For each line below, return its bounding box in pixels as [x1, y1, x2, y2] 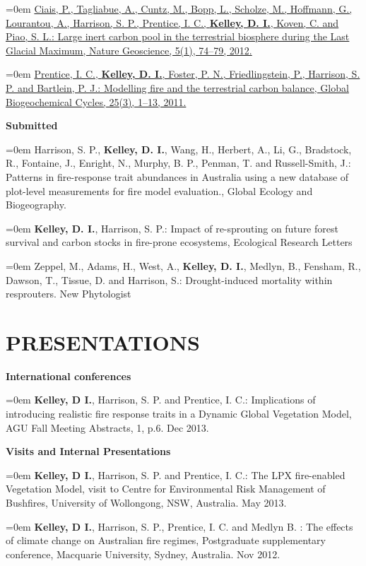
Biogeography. [6, 197, 66, 212]
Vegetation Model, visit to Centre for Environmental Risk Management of [6, 481, 326, 496]
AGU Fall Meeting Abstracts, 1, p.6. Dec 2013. [6, 420, 209, 435]
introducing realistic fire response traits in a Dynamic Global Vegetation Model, [6, 406, 352, 420]
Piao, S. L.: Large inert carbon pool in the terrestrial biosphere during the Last [6, 29, 350, 44]
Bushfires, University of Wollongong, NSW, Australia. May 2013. [6, 495, 287, 509]
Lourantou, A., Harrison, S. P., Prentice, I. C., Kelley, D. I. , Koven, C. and [6, 15, 339, 30]
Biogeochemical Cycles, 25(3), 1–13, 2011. [6, 94, 187, 109]
